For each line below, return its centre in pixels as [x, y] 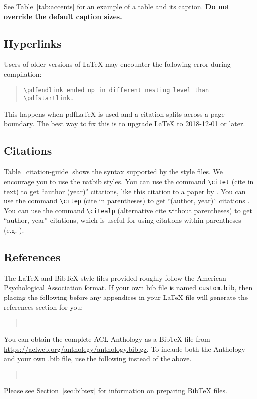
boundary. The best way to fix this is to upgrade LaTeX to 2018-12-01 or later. [125, 124]
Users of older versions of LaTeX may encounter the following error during [117, 64]
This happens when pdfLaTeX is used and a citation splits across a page [114, 114]
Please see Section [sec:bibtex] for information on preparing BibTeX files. [116, 390]
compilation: [23, 73]
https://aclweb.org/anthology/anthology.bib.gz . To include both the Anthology [125, 349]
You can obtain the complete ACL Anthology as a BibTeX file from [107, 339]
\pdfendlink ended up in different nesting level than [116, 90]
